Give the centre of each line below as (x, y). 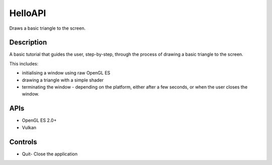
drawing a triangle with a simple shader (63, 80)
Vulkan (29, 127)
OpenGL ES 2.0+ (39, 120)
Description (28, 43)
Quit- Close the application (50, 154)
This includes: (24, 63)
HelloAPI (28, 13)
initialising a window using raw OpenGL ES (66, 73)
